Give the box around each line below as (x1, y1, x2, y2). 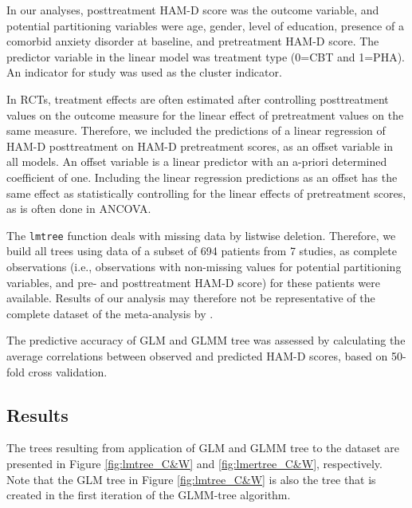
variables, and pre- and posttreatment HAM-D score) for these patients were (6, 274, 380, 290)
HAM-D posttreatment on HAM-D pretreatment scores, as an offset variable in (6, 137, 394, 154)
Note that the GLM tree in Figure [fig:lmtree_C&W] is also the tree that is (6, 471, 376, 487)
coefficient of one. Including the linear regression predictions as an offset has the (6, 168, 398, 185)
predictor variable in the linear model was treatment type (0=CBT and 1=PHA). (6, 48, 405, 65)
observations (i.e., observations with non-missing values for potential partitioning (6, 258, 402, 274)
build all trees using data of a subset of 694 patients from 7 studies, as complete (6, 242, 397, 259)
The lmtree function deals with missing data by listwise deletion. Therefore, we (6, 226, 396, 243)
